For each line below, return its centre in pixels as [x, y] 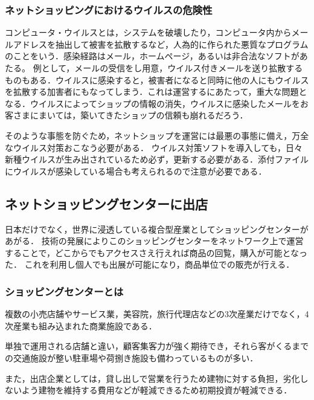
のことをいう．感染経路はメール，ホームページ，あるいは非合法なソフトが [152, 56]
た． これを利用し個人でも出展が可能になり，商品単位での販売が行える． [150, 264]
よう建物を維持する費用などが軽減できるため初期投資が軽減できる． [157, 390]
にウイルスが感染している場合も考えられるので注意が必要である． [136, 171]
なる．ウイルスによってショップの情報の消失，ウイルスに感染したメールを [152, 103]
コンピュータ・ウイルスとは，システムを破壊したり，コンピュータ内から [148, 32]
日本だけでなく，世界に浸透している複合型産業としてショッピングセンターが [157, 229]
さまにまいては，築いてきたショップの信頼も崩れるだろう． [130, 115]
